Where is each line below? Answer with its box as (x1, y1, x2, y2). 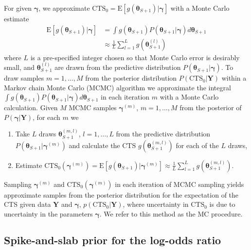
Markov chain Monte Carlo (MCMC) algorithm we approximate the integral (4, 82, 231, 92)
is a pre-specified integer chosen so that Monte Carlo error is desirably (30, 52, 240, 62)
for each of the (176, 140, 219, 150)
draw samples (4, 73, 44, 83)
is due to (209, 199, 235, 209)
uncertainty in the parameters (4, 208, 93, 218)
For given (4, 3, 32, 13)
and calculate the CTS (69, 140, 136, 150)
